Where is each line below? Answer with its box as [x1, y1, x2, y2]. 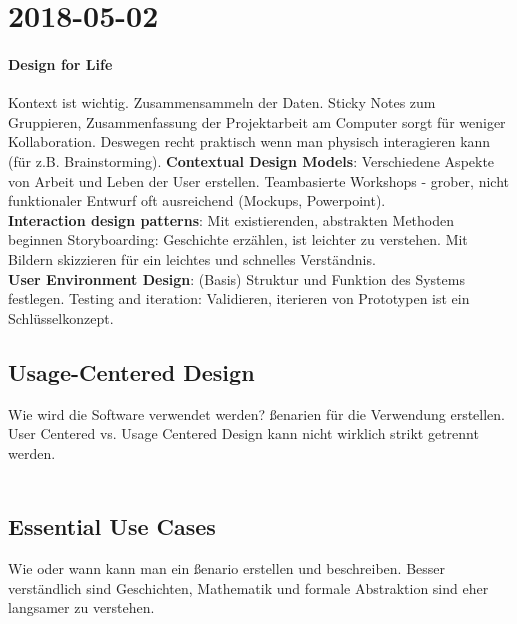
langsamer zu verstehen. [8, 597, 155, 618]
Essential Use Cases [8, 511, 216, 542]
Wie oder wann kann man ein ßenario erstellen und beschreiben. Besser [8, 558, 446, 579]
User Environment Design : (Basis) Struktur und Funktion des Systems [8, 268, 465, 289]
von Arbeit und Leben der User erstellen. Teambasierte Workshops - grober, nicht [8, 170, 510, 191]
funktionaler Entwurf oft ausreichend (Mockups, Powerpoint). [8, 190, 386, 211]
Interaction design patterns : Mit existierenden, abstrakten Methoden [8, 209, 455, 230]
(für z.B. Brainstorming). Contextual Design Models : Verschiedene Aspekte [8, 150, 495, 171]
